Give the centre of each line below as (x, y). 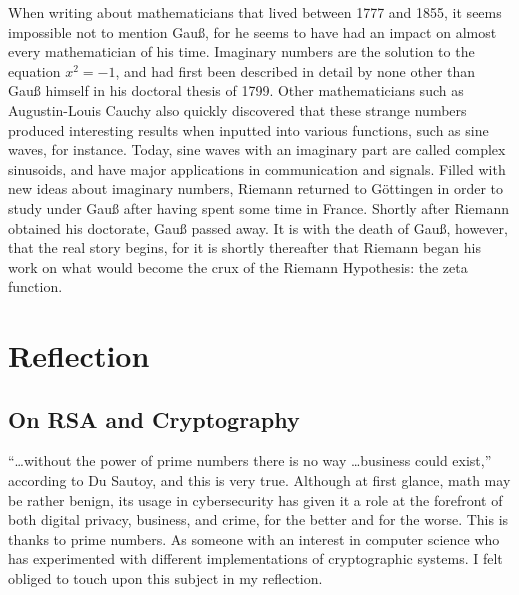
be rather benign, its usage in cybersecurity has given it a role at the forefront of (255, 499)
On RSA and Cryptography (154, 418)
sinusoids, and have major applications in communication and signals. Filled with (257, 168)
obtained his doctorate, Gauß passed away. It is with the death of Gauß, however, (258, 227)
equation (34, 70)
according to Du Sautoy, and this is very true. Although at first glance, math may (259, 480)
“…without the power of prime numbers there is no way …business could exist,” (250, 460)
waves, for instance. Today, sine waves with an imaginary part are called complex (257, 149)
